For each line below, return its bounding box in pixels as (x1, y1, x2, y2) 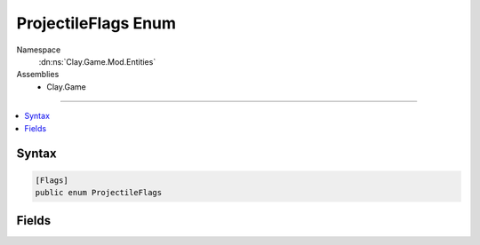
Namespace (16, 44, 61, 55)
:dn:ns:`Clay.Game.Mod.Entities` (38, 56, 156, 67)
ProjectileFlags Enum (16, 13, 177, 33)
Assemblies (16, 69, 60, 80)
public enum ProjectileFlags (35, 187, 163, 197)
